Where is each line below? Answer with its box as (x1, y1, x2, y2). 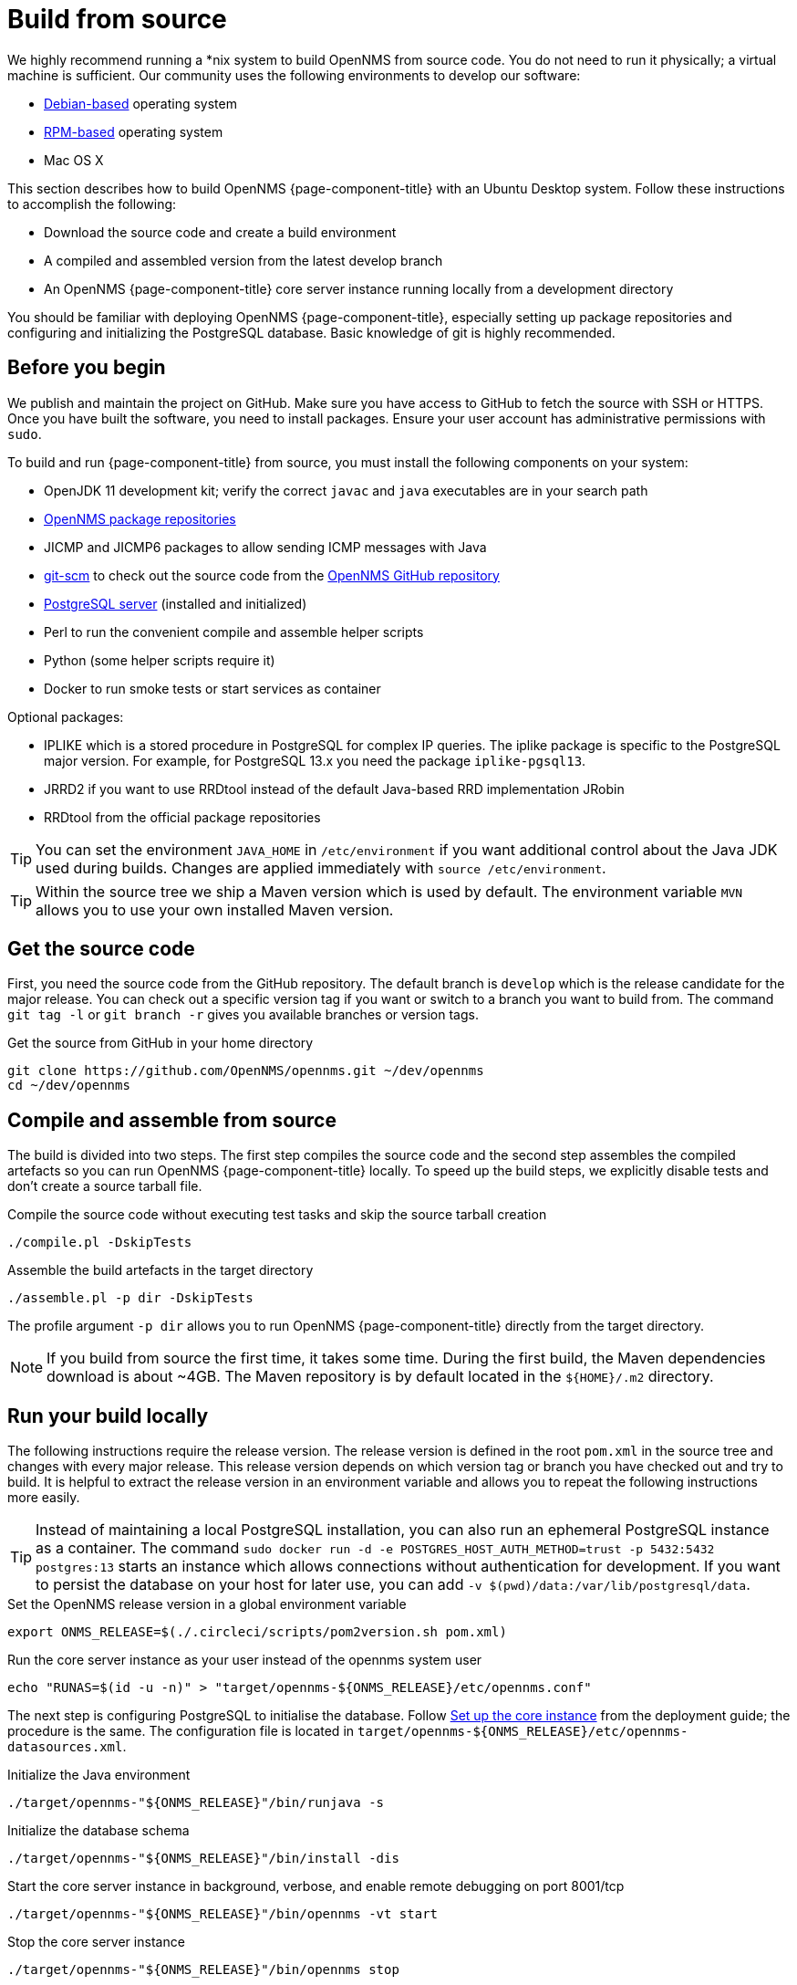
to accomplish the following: (7, 195, 177, 212)
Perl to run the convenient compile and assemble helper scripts (44, 623, 424, 640)
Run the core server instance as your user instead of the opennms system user (7, 1652, 482, 1668)
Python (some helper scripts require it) (44, 652, 275, 668)
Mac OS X (44, 151, 104, 168)
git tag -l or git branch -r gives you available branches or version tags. (7, 1007, 479, 1023)
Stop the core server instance (7, 1934, 185, 1950)
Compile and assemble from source (7, 1108, 336, 1132)
